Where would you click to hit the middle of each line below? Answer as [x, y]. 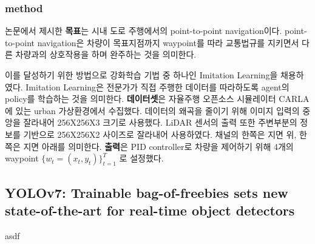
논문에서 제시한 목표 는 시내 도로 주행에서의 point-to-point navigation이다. [144, 31]
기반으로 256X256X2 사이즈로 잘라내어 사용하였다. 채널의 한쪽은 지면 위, [160, 134]
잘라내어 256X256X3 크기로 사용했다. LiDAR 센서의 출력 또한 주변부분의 [160, 122]
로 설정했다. [141, 158]
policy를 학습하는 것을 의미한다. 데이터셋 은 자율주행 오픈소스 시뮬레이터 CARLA [157, 99]
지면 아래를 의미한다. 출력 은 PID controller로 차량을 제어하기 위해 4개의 [158, 146]
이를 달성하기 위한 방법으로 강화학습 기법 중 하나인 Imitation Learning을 [141, 75]
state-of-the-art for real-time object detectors [150, 210]
